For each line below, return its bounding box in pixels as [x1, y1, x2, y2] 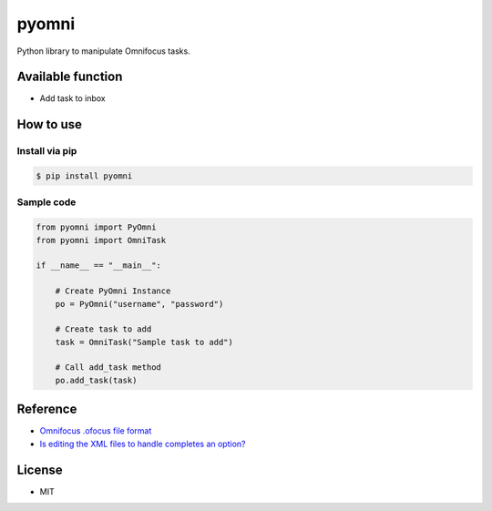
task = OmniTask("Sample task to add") [55, 337, 234, 347]
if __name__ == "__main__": [36, 261, 161, 271]
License [16, 462, 63, 477]
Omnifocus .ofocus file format [39, 425, 152, 436]
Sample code [16, 196, 77, 209]
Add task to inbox [39, 93, 106, 104]
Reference [16, 402, 77, 417]
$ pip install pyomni [36, 171, 133, 181]
